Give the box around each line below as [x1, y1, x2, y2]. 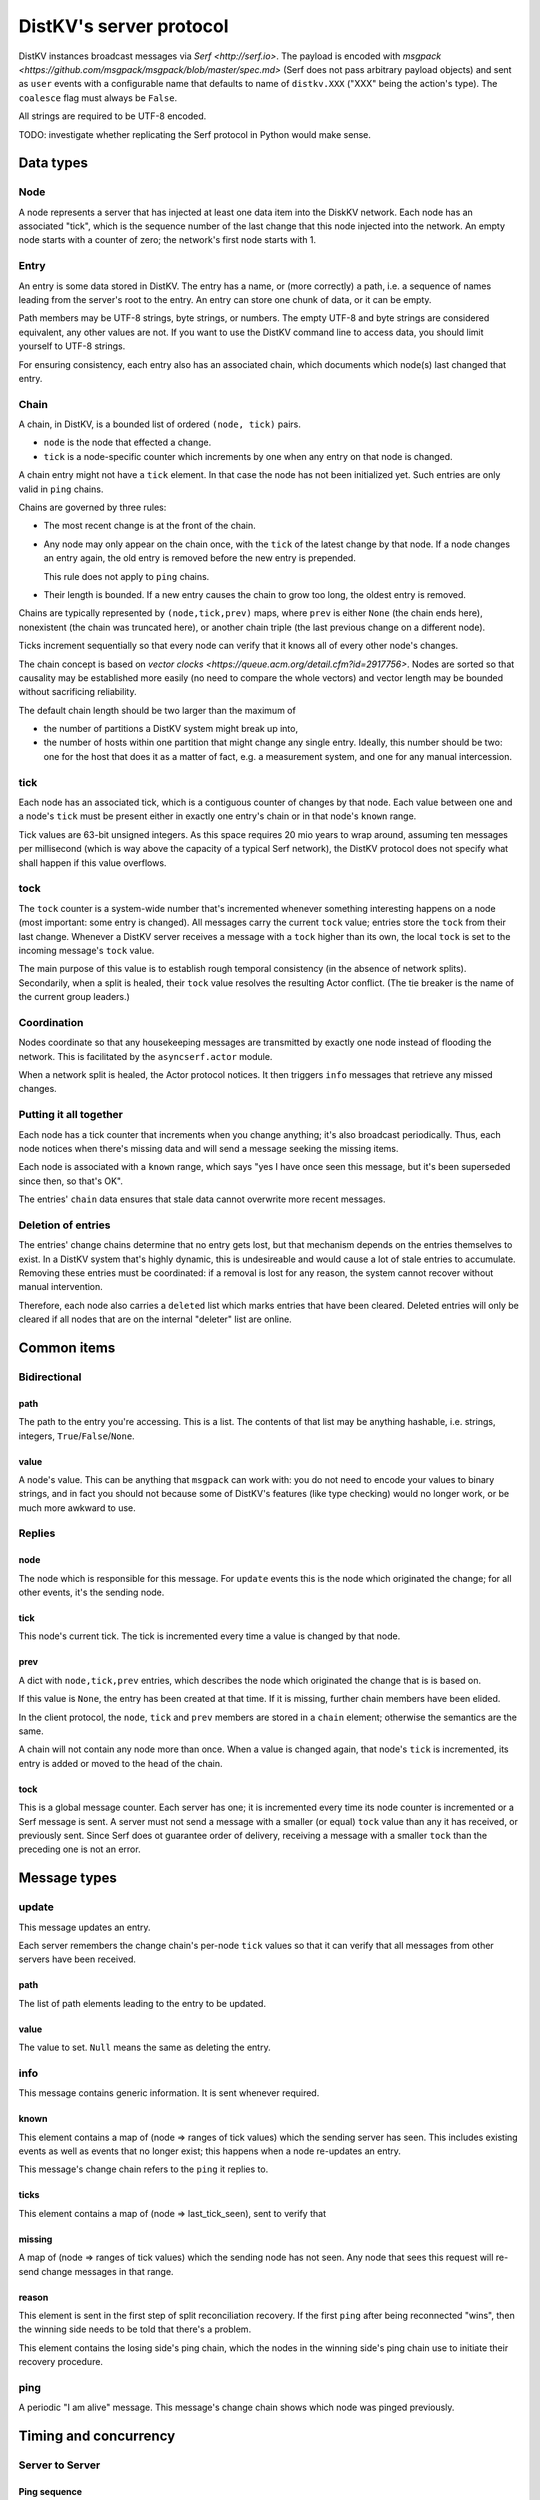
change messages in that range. [41, 2265, 174, 2277]
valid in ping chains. [18, 483, 104, 495]
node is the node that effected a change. [43, 436, 212, 449]
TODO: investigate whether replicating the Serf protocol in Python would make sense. [18, 128, 372, 140]
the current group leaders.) [18, 991, 130, 1003]
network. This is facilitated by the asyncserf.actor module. [18, 1050, 273, 1062]
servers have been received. [18, 1953, 137, 1965]
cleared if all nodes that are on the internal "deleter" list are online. [18, 1313, 292, 1325]
